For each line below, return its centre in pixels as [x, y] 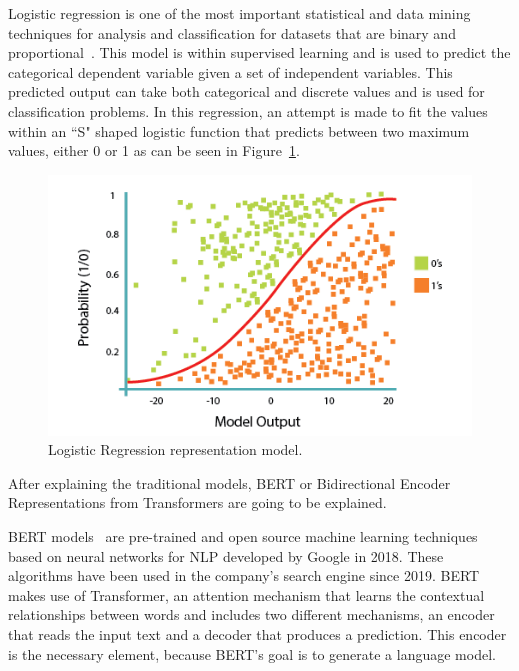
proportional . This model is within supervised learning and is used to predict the [259, 52]
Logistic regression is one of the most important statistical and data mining [239, 13]
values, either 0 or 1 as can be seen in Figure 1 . [154, 150]
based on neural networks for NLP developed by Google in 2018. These [226, 555]
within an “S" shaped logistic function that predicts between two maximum [239, 130]
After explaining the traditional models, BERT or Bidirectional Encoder [229, 482]
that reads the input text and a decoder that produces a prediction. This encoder [257, 634]
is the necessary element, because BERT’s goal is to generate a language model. [252, 653]
